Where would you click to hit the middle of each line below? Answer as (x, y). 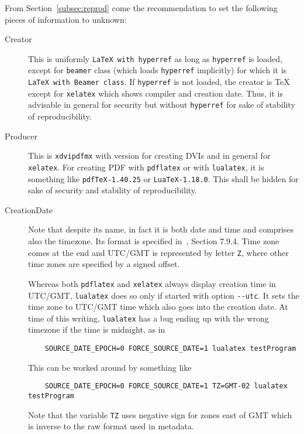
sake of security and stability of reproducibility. (113, 190)
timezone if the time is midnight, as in (97, 329)
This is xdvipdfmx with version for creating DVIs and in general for (149, 156)
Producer (21, 136)
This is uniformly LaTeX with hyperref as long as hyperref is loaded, (155, 58)
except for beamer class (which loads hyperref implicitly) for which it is (158, 70)
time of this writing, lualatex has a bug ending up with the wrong (148, 318)
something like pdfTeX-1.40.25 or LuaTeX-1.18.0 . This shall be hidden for (163, 178)
